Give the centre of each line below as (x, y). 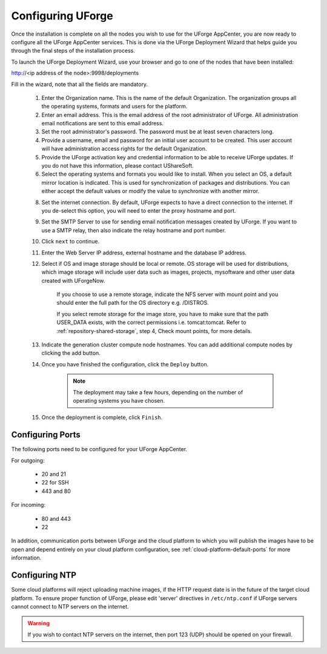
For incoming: (28, 505)
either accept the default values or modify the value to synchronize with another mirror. (150, 191)
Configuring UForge (62, 16)
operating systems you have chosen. (119, 401)
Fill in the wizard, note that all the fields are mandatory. (80, 84)
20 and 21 (54, 474)
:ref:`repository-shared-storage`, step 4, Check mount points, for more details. (154, 331)
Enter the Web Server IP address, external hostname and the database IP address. (144, 253)
